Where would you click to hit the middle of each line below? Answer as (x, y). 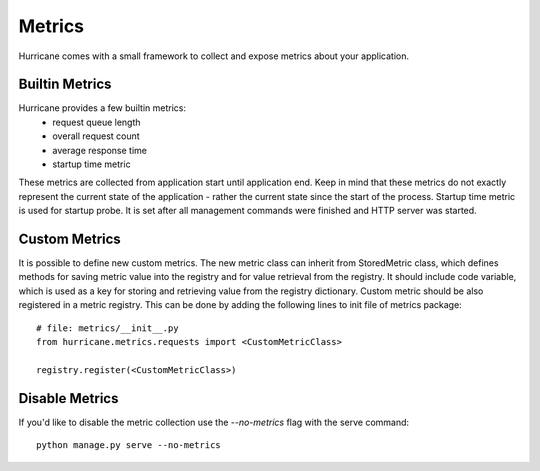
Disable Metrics (68, 398)
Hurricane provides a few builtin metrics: (102, 108)
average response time (99, 150)
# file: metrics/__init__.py (107, 328)
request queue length (96, 122)
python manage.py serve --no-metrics (129, 445)
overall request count (96, 136)
